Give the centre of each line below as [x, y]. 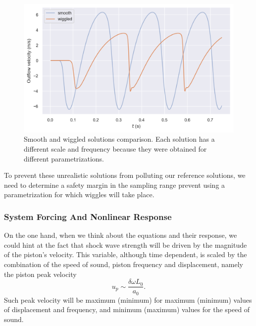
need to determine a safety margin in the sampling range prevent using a [115, 185]
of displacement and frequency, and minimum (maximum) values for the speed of [127, 309]
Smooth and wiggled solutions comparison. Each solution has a [119, 139]
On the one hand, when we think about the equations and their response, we [121, 235]
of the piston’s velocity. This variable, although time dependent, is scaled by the [126, 254]
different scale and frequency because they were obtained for [115, 148]
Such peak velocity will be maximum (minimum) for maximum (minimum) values [128, 299]
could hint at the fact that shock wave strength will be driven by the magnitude [126, 244]
